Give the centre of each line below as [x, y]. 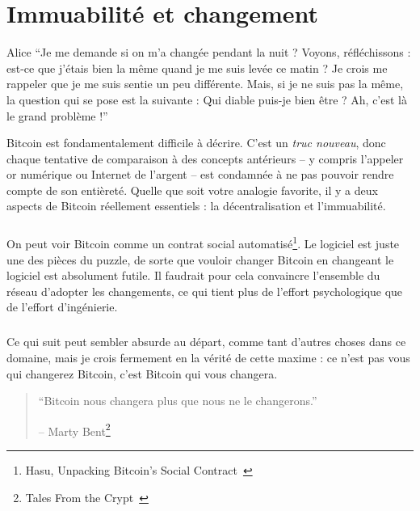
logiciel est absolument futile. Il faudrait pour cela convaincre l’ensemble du [193, 275]
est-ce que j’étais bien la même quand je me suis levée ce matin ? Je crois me [197, 68]
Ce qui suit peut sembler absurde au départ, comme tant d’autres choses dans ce [206, 342]
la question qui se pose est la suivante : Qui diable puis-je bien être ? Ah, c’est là [207, 99]
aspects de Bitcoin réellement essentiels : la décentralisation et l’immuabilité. [196, 206]
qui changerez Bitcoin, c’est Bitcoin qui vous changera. [142, 373]
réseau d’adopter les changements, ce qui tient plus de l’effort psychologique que [205, 291]
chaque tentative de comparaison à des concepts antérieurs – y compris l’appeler [205, 158]
